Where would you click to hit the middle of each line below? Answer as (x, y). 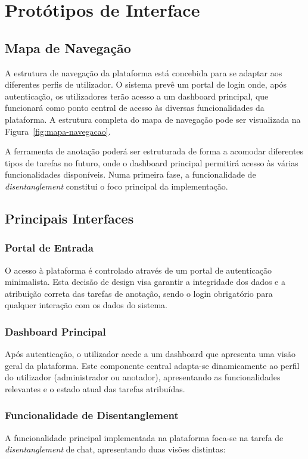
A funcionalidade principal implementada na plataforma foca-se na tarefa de (144, 437)
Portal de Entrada (49, 248)
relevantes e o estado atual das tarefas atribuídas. (95, 388)
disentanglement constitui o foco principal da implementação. (116, 186)
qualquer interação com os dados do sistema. (86, 305)
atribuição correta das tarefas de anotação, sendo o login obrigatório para (139, 293)
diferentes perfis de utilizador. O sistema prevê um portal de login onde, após (146, 84)
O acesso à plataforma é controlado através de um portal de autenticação (138, 270)
